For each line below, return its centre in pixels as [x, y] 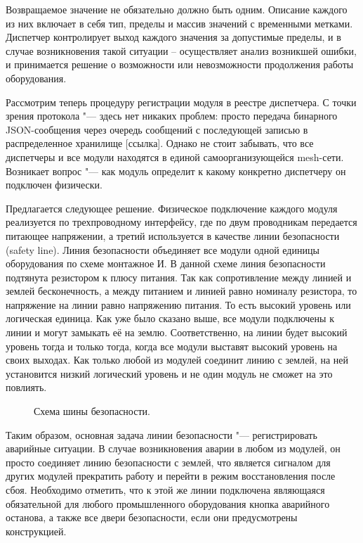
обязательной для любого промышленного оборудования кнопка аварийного [168, 503]
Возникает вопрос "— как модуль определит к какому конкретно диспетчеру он [176, 171]
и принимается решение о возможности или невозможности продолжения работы [180, 64]
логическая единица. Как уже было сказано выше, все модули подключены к [170, 318]
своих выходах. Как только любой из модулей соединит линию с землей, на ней [177, 360]
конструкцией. [36, 531]
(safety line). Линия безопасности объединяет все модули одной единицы [163, 249]
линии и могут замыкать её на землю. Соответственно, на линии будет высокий [177, 332]
